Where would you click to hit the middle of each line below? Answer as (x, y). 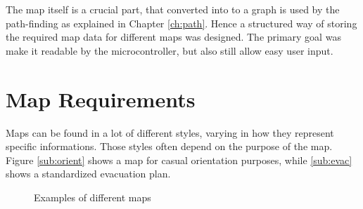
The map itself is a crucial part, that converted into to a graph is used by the (173, 9)
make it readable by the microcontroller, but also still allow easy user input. (170, 50)
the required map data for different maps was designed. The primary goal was (173, 37)
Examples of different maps (93, 197)
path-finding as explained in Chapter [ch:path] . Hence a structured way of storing (181, 23)
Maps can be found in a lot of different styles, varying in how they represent (170, 132)
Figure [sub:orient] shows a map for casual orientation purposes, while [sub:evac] (179, 160)
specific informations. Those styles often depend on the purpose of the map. (169, 146)
